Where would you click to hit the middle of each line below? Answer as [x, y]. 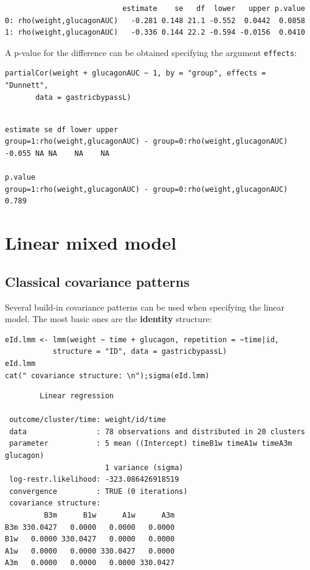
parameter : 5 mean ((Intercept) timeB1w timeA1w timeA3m [151, 444]
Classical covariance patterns [97, 281]
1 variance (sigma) [144, 467]
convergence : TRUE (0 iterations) [98, 491]
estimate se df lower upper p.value [214, 9]
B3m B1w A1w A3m [109, 515]
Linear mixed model [91, 243]
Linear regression [77, 396]
